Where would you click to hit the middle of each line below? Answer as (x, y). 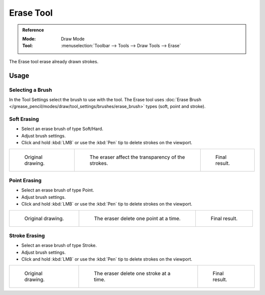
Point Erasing (25, 180)
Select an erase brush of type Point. (58, 190)
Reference (33, 30)
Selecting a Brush (31, 90)
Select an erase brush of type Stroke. (59, 245)
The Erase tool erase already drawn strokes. (54, 61)
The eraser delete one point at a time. (137, 218)
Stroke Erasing (27, 236)
